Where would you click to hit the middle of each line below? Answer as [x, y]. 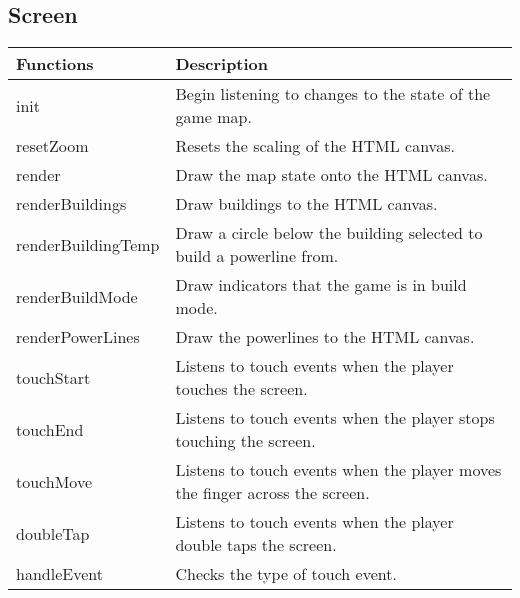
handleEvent [59, 574]
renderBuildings [71, 204]
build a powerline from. [257, 256]
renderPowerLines [78, 337]
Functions [55, 64]
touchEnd [50, 429]
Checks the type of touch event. [286, 574]
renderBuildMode [77, 296]
